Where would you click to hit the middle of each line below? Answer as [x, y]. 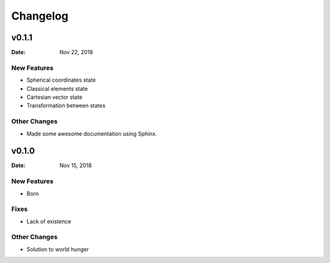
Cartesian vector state [54, 97]
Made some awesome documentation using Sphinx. [92, 134]
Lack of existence [49, 221]
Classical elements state [57, 88]
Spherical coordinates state [61, 80]
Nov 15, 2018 [75, 165]
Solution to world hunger [58, 249]
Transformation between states [66, 106]
